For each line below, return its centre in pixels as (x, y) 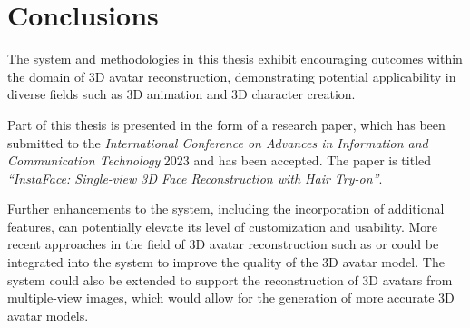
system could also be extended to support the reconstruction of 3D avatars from (230, 279)
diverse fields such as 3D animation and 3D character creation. (181, 94)
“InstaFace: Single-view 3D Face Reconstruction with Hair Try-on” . (195, 178)
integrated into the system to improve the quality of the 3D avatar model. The (226, 262)
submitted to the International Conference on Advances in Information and (218, 142)
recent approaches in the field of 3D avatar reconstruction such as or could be (223, 244)
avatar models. (48, 315)
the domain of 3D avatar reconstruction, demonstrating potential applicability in (232, 76)
